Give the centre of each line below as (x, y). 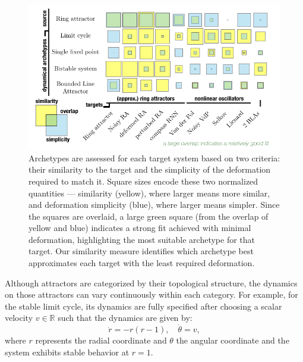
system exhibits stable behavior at (67, 352)
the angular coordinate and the (233, 340)
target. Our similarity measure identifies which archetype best (141, 251)
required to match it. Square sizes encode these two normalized (143, 181)
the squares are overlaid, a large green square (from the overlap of (149, 216)
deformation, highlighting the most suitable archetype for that (142, 239)
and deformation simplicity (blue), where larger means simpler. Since (154, 205)
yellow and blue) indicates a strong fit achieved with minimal (140, 228)
